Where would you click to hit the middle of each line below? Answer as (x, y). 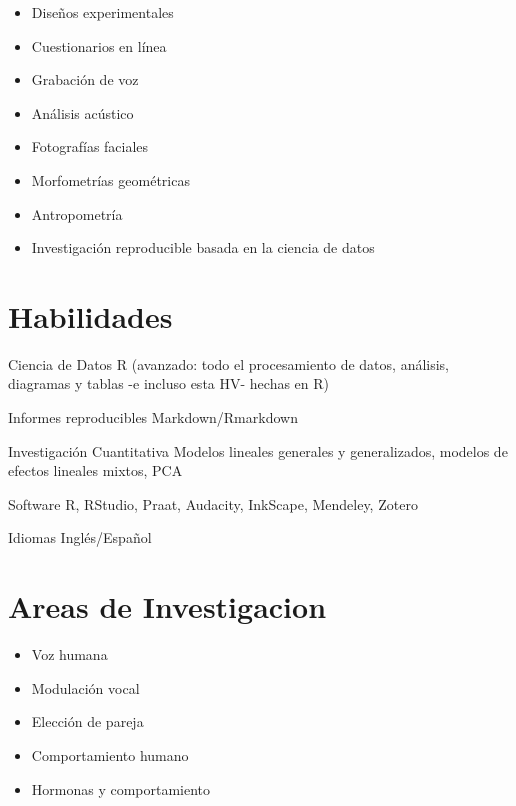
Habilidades (90, 315)
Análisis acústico (82, 112)
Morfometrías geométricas (110, 179)
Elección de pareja (87, 721)
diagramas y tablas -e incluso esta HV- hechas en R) (169, 383)
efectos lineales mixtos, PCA (95, 470)
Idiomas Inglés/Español (80, 537)
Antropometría (77, 213)
